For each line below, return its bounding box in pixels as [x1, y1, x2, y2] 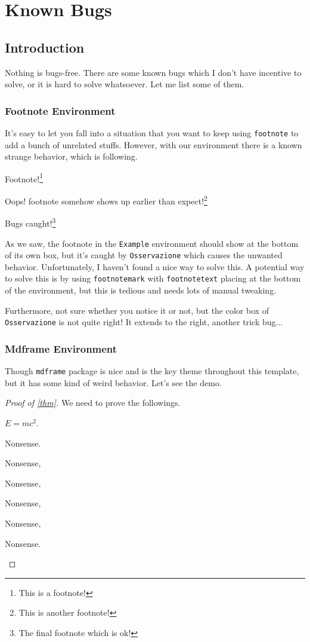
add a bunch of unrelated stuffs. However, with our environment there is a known [5, 138, 302, 151]
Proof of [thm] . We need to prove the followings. [5, 396, 181, 409]
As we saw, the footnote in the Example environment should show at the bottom [5, 237, 299, 249]
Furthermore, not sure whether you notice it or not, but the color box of [5, 304, 269, 316]
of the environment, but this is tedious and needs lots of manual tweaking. [5, 284, 277, 296]
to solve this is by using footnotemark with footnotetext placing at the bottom [5, 272, 301, 285]
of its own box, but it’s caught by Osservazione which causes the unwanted [5, 249, 283, 261]
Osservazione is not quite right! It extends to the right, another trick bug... [5, 316, 283, 328]
